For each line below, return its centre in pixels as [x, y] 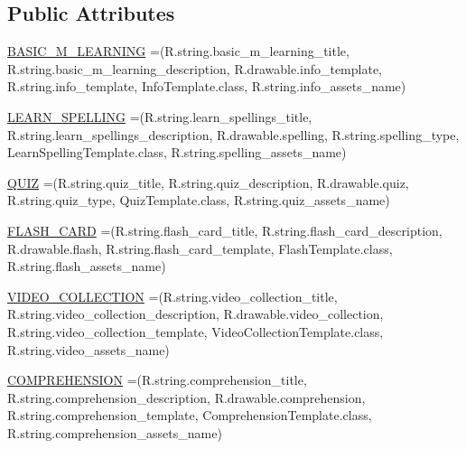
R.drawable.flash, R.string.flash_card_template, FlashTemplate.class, [200, 248]
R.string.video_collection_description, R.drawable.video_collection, [196, 314]
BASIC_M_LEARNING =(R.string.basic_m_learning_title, [178, 51]
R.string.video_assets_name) [89, 349]
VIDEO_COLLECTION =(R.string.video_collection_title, [172, 296]
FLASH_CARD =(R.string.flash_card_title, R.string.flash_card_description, [225, 230]
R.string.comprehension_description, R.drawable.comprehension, [186, 397]
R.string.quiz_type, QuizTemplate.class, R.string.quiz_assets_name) [199, 200]
